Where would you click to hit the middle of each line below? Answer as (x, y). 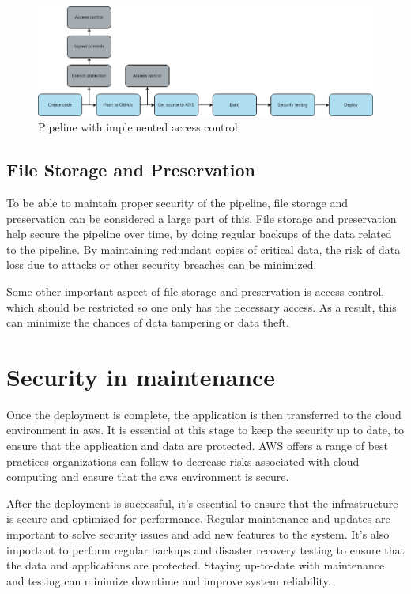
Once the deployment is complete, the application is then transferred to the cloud (204, 414)
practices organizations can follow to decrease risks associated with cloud (183, 461)
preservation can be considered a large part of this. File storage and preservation (202, 218)
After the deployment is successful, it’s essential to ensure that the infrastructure (202, 503)
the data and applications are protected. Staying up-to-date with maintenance (196, 565)
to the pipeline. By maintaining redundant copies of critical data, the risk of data (204, 249)
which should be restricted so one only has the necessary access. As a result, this (202, 306)
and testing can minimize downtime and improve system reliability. (169, 580)
